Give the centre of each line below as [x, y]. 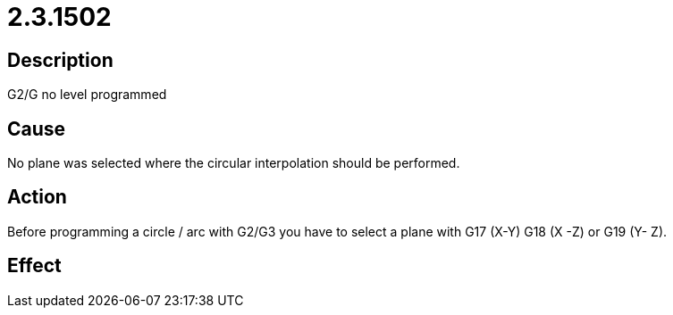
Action [37, 197]
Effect [34, 266]
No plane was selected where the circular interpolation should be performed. [234, 163]
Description [60, 60]
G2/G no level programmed [87, 95]
